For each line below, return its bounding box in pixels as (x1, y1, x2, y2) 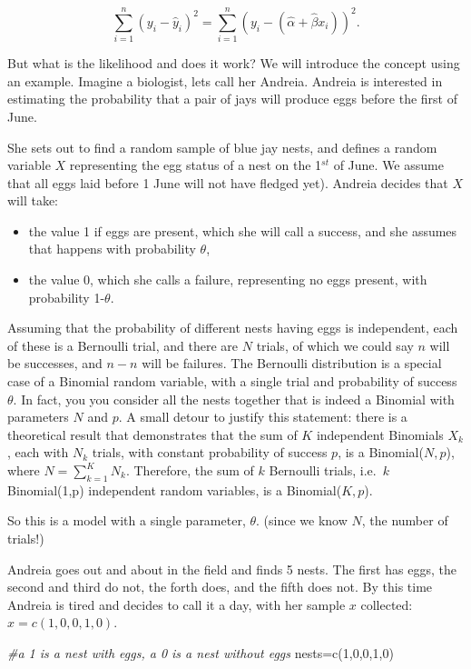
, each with (7, 443, 69, 462)
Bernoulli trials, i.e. (269, 461, 377, 479)
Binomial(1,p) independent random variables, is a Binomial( (7, 480, 342, 499)
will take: (7, 191, 58, 210)
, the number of (361, 511, 448, 530)
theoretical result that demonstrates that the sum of (7, 424, 298, 444)
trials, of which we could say (256, 335, 414, 354)
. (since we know (256, 511, 348, 530)
